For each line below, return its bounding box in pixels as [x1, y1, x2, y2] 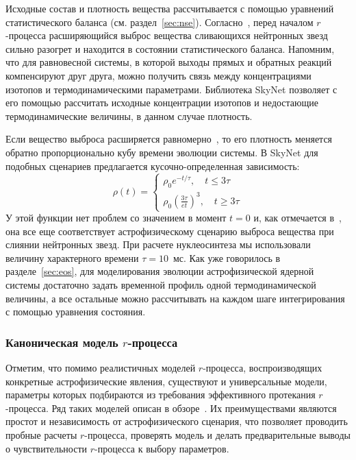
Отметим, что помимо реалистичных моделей [5, 361, 196, 375]
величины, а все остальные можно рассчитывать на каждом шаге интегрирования [5, 291, 345, 305]
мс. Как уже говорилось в [173, 250, 281, 265]
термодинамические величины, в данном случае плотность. [5, 108, 253, 123]
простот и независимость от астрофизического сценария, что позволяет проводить [5, 414, 348, 428]
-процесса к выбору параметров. [94, 441, 229, 455]
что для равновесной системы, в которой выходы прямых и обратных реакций [5, 55, 332, 69]
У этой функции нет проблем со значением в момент [5, 210, 227, 225]
